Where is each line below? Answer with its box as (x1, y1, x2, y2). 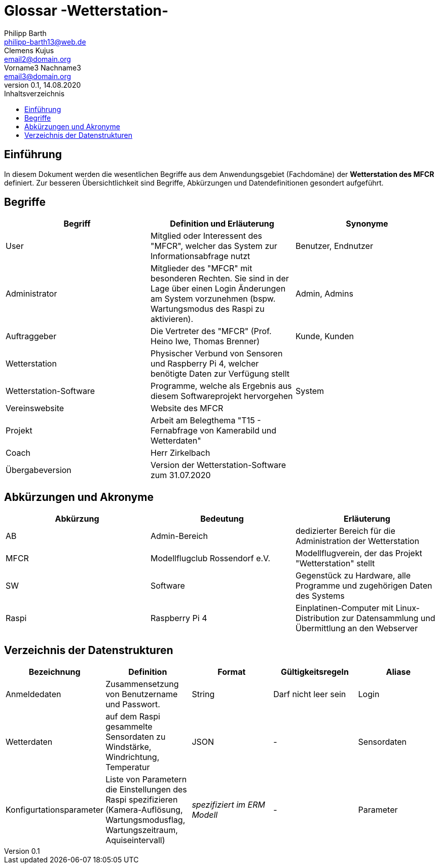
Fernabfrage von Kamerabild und (150, 425, 277, 436)
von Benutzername (105, 689, 178, 700)
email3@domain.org (4, 71, 71, 81)
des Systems (295, 591, 345, 601)
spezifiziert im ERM (192, 800, 265, 810)
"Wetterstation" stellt (295, 558, 375, 569)
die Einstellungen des (105, 784, 187, 795)
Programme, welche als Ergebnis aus (150, 381, 292, 391)
